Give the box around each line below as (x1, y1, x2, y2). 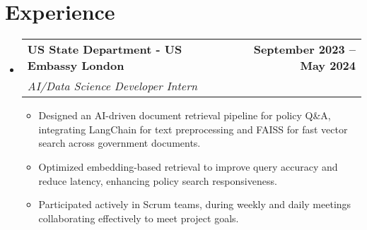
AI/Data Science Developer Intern (27, 78, 197, 95)
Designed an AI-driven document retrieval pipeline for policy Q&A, (38, 108, 331, 123)
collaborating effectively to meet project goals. (38, 210, 239, 225)
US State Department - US (27, 41, 182, 58)
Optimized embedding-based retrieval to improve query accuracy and (38, 159, 338, 174)
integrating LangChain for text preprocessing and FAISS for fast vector (38, 121, 348, 136)
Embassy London (27, 57, 124, 74)
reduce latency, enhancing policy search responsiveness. (38, 173, 277, 188)
